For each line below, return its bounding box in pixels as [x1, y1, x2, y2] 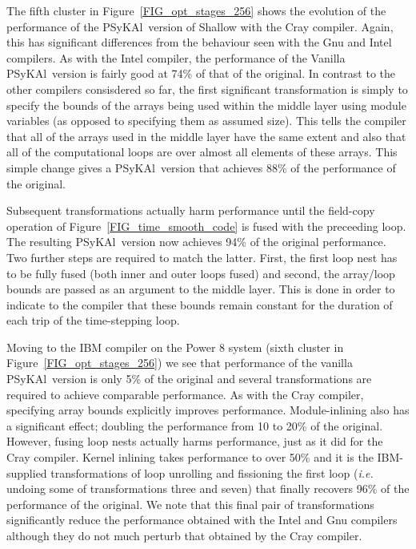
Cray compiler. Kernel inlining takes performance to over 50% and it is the [6, 449, 374, 466]
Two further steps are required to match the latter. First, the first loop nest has [6, 248, 398, 265]
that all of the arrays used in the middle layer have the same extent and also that [6, 127, 406, 144]
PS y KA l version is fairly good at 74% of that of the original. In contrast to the [6, 65, 395, 82]
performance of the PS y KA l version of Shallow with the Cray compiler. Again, [6, 18, 394, 34]
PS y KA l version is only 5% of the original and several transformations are [6, 370, 372, 387]
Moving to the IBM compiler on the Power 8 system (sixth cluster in [6, 338, 344, 355]
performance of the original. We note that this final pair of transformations [6, 495, 374, 512]
